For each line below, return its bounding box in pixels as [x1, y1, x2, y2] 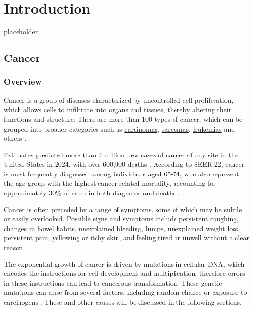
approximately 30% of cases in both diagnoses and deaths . [4, 188, 180, 198]
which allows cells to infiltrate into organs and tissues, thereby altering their [4, 104, 232, 115]
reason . [4, 242, 27, 252]
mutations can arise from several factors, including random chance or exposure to [4, 287, 247, 297]
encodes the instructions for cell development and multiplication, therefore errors [4, 268, 245, 278]
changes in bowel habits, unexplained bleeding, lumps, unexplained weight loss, [4, 223, 240, 233]
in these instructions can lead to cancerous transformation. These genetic [4, 277, 222, 288]
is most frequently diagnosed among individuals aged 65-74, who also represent [4, 168, 239, 178]
